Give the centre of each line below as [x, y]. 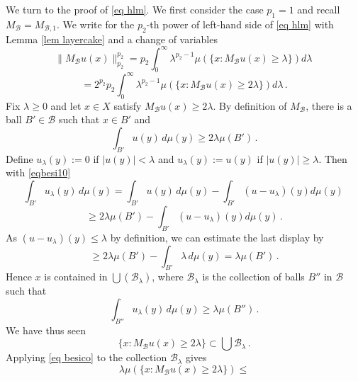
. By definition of [250, 105]
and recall [319, 9]
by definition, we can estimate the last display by [217, 237]
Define [19, 158]
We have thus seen [46, 330]
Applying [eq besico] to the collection [86, 357]
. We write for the [95, 24]
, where [168, 277]
